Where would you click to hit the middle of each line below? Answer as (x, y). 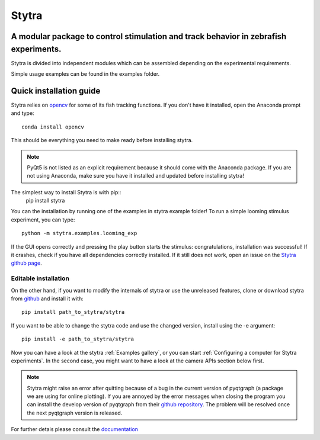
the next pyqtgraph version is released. (75, 413)
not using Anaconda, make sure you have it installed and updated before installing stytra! (135, 176)
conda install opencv (53, 127)
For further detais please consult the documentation (75, 429)
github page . (26, 263)
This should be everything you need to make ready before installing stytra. (102, 140)
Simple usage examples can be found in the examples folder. (85, 74)
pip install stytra (45, 201)
